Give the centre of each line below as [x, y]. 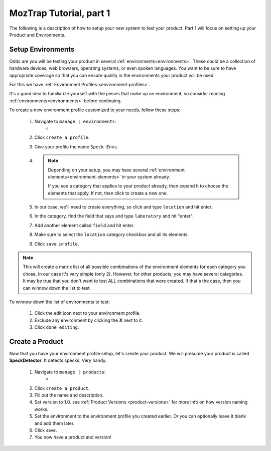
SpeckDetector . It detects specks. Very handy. [58, 360]
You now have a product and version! [73, 437]
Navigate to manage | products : [70, 372]
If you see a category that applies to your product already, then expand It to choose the [138, 186]
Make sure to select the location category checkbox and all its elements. [112, 235]
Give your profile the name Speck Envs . [76, 147]
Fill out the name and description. [69, 395]
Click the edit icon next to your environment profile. [87, 313]
